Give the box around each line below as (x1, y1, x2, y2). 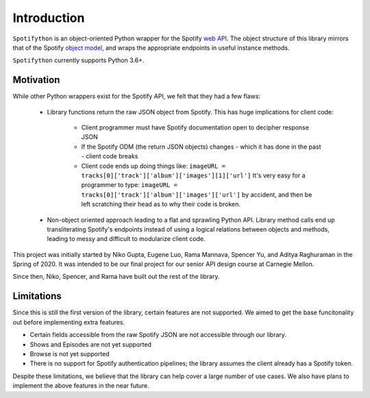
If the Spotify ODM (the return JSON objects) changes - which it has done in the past (81, 142, 321, 151)
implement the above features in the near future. (12, 382, 150, 390)
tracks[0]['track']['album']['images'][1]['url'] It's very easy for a (81, 171, 306, 179)
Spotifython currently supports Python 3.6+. (12, 56, 145, 64)
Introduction (12, 10, 85, 25)
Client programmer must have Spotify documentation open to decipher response (81, 123, 310, 132)
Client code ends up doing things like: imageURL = (81, 162, 226, 170)
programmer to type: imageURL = (81, 181, 178, 189)
